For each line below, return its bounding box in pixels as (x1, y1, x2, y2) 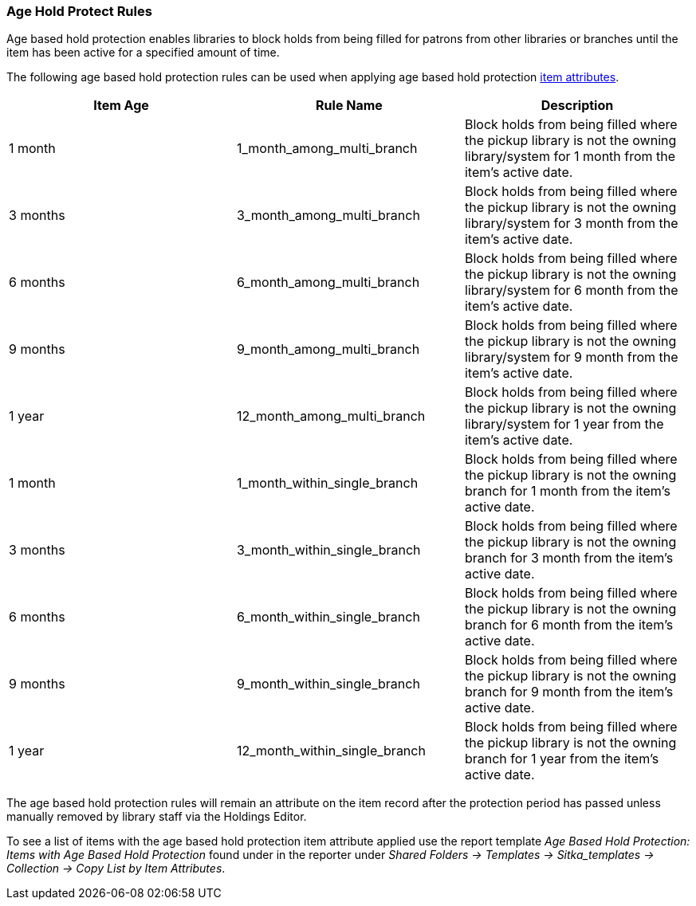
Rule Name (316, 97, 383, 114)
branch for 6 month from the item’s (464, 617, 674, 633)
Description (541, 97, 614, 114)
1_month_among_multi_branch (236, 140, 418, 157)
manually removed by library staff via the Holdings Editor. (6, 810, 307, 824)
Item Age (93, 97, 149, 114)
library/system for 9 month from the (464, 349, 678, 366)
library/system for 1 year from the (464, 416, 664, 433)
